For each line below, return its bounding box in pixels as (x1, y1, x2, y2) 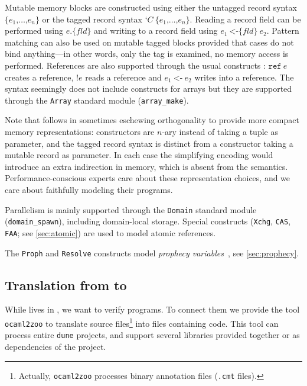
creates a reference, (5, 70, 74, 83)
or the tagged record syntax (42, 12, 142, 25)
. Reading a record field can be (190, 12, 301, 25)
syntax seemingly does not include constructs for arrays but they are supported (5, 82, 292, 95)
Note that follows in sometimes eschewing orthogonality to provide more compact (5, 114, 299, 126)
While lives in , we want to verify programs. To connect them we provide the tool (5, 303, 300, 316)
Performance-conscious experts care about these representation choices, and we (5, 172, 290, 184)
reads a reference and (85, 70, 162, 83)
